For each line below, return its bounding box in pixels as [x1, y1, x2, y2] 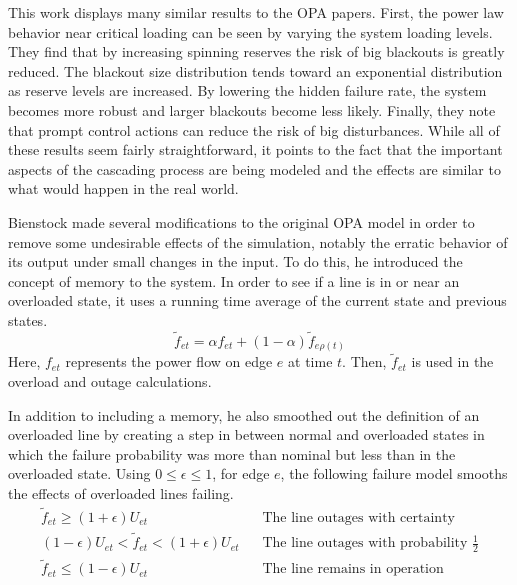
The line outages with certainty [262, 510, 455, 525]
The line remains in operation [262, 562, 444, 577]
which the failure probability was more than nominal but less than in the [8, 443, 456, 464]
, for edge [212, 463, 270, 484]
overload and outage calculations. [8, 371, 212, 392]
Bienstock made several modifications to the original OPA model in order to [8, 211, 475, 232]
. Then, [342, 351, 387, 372]
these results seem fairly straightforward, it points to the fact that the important [8, 139, 503, 160]
